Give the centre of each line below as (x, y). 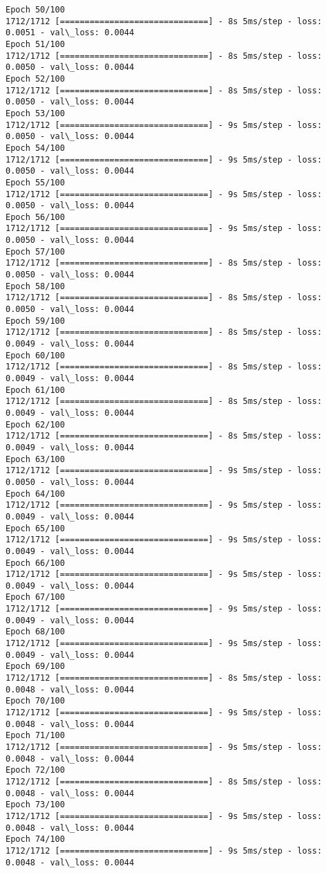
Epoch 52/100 (35, 79)
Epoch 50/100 (35, 10)
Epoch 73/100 (35, 805)
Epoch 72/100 (35, 770)
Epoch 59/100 (35, 321)
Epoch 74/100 (35, 839)
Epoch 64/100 (35, 494)
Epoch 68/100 (35, 632)
